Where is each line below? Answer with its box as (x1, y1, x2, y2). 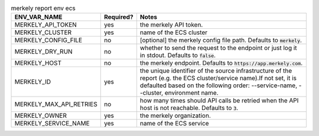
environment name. (164, 89, 219, 97)
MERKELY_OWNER (14, 112, 67, 120)
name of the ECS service (139, 120, 209, 128)
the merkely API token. (139, 21, 203, 29)
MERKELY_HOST (14, 59, 62, 67)
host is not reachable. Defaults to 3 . (139, 104, 239, 112)
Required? (103, 13, 134, 21)
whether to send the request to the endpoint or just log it (139, 44, 298, 52)
